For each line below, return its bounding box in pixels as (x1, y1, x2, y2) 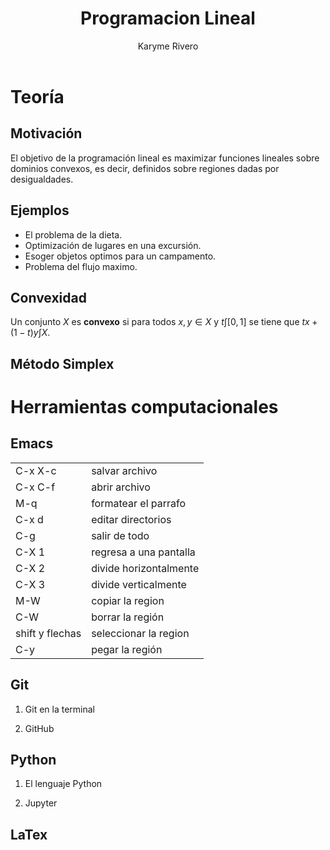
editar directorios (91, 512, 172, 526)
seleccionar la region (91, 626, 190, 640)
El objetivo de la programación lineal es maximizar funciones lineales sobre (10, 152, 320, 164)
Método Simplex (10, 355, 115, 372)
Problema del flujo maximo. (24, 260, 138, 272)
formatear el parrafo (91, 496, 187, 510)
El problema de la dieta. (24, 228, 123, 241)
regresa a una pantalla (91, 545, 196, 559)
